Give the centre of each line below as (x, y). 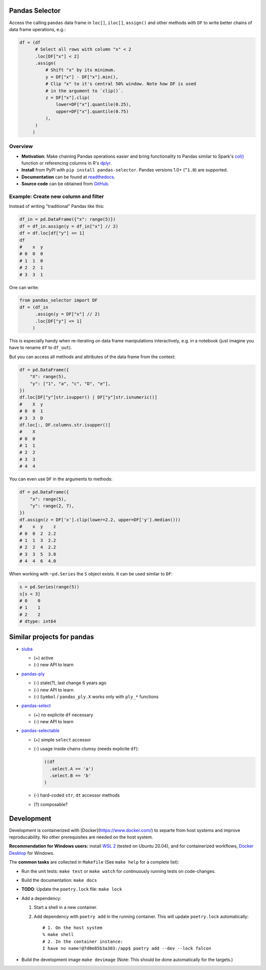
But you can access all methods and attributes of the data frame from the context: (92, 357)
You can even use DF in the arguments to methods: (61, 479)
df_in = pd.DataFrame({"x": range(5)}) (67, 219)
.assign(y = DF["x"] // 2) (68, 314)
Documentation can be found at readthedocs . (68, 177)
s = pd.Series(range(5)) (50, 587)
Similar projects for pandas (51, 637)
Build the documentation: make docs (59, 880)
